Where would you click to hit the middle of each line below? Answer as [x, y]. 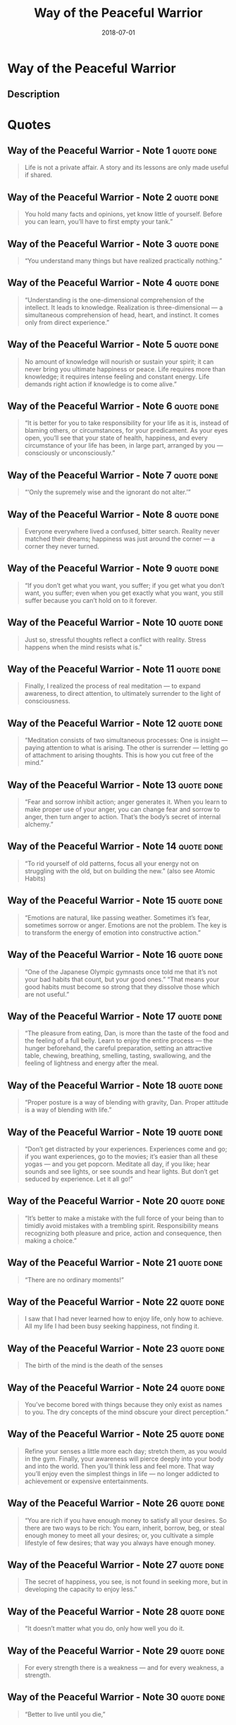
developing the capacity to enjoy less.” [81, 1589]
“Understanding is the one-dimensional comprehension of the [114, 300]
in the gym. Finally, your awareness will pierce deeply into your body [124, 1459]
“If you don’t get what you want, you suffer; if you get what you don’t [124, 585]
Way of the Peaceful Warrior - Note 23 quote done [116, 1348]
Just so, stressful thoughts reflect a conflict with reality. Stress [115, 639]
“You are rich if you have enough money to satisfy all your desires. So [125, 1520]
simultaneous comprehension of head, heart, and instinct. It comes [122, 314]
